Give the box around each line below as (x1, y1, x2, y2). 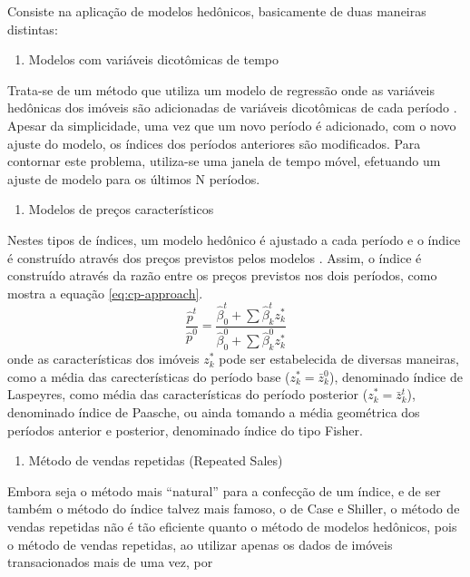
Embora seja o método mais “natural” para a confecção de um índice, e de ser (7, 481, 441, 500)
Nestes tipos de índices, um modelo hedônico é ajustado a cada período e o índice (7, 230, 461, 249)
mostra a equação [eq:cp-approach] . (7, 283, 203, 302)
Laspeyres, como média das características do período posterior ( (7, 385, 368, 404)
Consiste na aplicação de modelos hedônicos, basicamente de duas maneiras (7, 2, 426, 20)
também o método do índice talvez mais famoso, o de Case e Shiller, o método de (7, 499, 460, 518)
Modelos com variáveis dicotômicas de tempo (28, 50, 279, 69)
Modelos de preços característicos (28, 200, 214, 219)
